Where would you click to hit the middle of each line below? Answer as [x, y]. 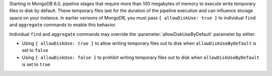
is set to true [36, 64]
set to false [35, 50]
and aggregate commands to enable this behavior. [63, 25]
